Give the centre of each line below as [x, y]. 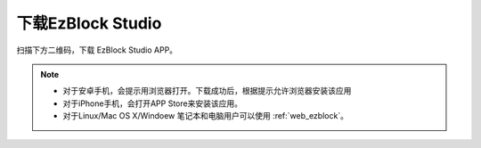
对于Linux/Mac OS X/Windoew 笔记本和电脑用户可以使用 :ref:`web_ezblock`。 [206, 116]
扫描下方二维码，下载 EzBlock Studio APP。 [97, 50]
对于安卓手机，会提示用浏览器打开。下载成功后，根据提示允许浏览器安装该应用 [207, 91]
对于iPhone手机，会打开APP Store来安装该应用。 [152, 103]
